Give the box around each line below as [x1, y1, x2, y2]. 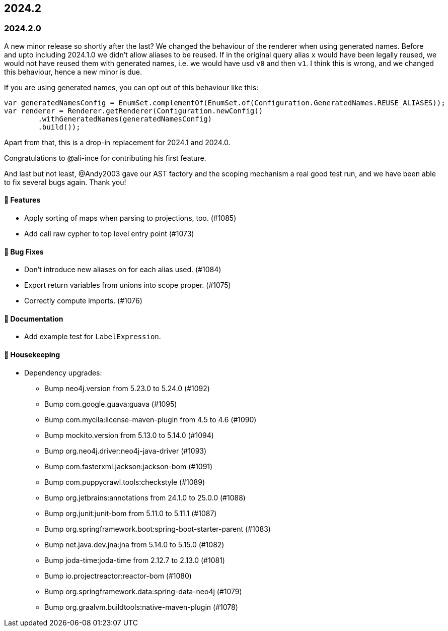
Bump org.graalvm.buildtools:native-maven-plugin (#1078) [44, 602, 238, 611]
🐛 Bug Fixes [4, 247, 44, 256]
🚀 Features [4, 196, 41, 205]
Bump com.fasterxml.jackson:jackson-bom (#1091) [44, 462, 213, 471]
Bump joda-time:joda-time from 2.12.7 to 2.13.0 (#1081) [44, 555, 225, 564]
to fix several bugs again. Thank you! [4, 177, 126, 186]
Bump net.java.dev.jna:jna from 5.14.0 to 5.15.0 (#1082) [44, 540, 225, 549]
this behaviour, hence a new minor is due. [4, 67, 142, 76]
